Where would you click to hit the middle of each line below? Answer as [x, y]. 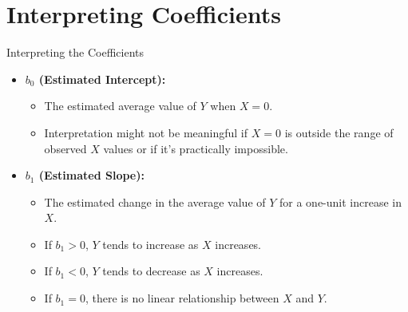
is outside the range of [339, 132]
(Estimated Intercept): [102, 79]
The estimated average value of [120, 106]
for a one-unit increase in [341, 201]
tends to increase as [151, 244]
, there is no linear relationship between [182, 298]
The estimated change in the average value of [155, 201]
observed [65, 148]
